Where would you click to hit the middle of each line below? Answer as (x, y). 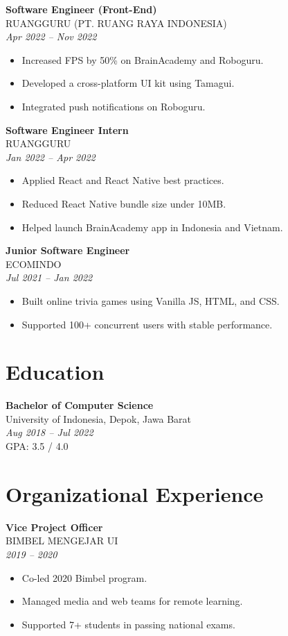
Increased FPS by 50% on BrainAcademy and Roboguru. (143, 59)
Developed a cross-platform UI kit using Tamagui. (128, 83)
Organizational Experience (135, 493)
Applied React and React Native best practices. (123, 180)
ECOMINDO (34, 263)
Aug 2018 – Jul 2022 (49, 432)
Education (55, 372)
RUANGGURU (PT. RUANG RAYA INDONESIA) (116, 23)
